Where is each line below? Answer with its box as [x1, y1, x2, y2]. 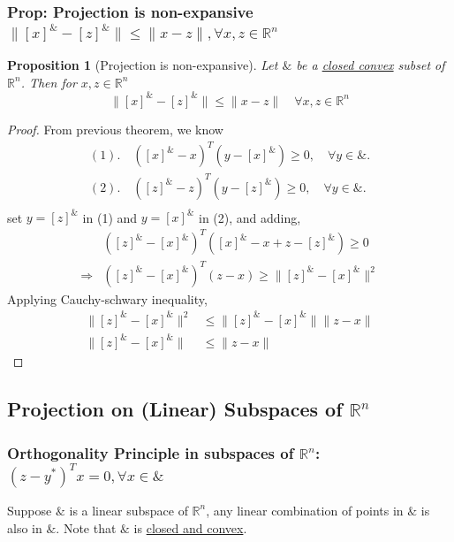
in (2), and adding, [199, 208, 301, 226]
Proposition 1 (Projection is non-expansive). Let [7, 56, 278, 74]
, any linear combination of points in [206, 500, 404, 519]
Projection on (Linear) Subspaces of [7, 395, 343, 423]
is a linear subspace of [69, 500, 188, 519]
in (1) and [82, 208, 138, 226]
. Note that [56, 518, 117, 537]
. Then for [20, 73, 77, 91]
